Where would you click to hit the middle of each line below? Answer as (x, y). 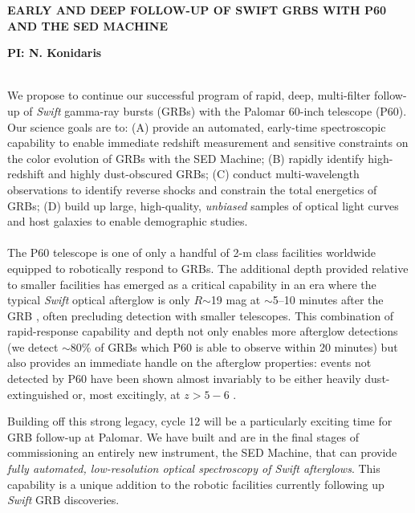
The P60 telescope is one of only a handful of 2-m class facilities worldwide (192, 252)
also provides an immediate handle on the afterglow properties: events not (189, 362)
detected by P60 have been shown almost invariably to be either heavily (184, 379)
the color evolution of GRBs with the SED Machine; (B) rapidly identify (186, 158)
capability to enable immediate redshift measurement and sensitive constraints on (208, 142)
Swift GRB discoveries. (63, 500)
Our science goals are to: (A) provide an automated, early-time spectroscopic (197, 126)
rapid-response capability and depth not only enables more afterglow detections (203, 331)
